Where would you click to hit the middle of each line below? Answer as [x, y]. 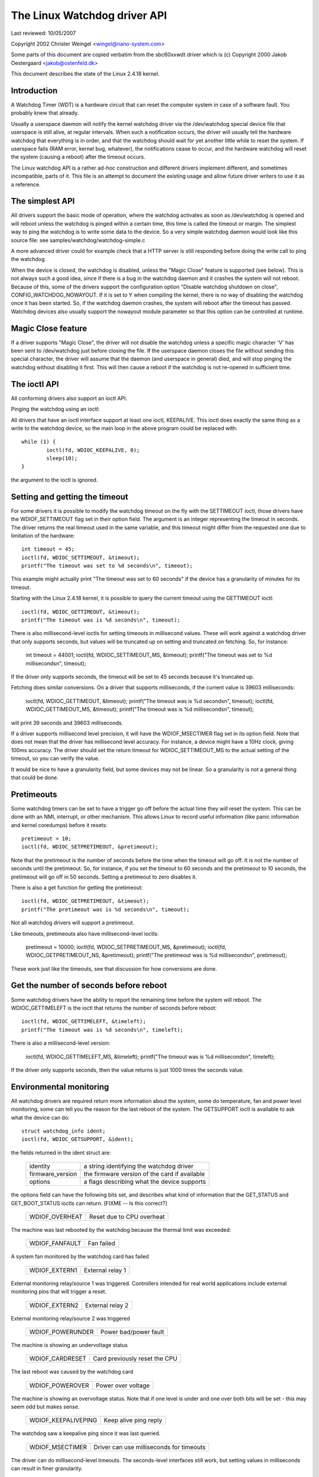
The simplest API [43, 201]
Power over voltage [123, 1385]
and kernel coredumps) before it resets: [59, 825]
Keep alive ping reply [133, 1420]
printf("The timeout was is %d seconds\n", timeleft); [102, 1030]
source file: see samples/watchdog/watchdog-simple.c [78, 240]
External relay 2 [107, 1305]
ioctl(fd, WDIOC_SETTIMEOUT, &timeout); [81, 557]
